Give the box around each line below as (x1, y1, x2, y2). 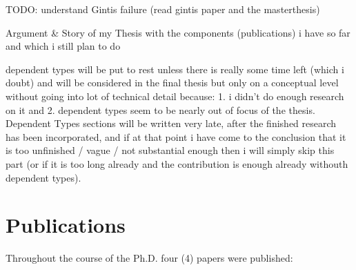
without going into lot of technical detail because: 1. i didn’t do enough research (6, 88, 344, 103)
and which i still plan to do (6, 39, 121, 53)
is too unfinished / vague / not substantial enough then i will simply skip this (6, 143, 335, 157)
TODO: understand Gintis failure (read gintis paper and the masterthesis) (6, 2, 320, 16)
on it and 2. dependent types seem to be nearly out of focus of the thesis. (6, 102, 315, 117)
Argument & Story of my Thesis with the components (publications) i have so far (6, 25, 350, 39)
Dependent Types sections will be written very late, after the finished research (6, 116, 337, 131)
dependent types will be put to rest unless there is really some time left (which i (6, 61, 344, 76)
